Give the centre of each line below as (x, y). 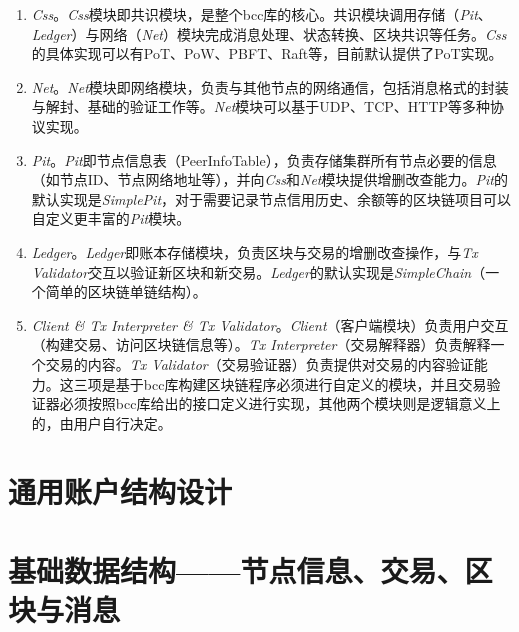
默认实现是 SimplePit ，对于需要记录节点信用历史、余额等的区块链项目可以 (271, 198)
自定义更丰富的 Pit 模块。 (111, 218)
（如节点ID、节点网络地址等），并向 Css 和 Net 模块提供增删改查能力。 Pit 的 (269, 179)
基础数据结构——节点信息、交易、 (236, 569)
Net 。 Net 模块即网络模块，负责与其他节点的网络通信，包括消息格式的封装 (270, 86)
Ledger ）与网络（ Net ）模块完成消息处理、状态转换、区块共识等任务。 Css (269, 33)
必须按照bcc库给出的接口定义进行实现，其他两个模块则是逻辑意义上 (280, 403)
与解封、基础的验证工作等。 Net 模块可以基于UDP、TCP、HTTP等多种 (261, 106)
